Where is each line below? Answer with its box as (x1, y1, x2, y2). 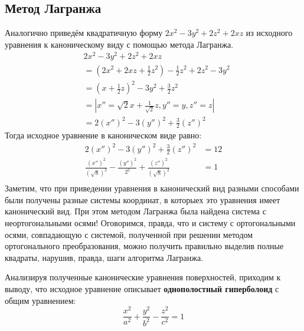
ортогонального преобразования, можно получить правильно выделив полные (5, 240, 284, 252)
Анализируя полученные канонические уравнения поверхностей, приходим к (5, 271, 281, 283)
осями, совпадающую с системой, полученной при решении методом (5, 228, 253, 240)
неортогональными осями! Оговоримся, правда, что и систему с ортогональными (5, 217, 296, 229)
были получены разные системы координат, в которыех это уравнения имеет (5, 193, 280, 206)
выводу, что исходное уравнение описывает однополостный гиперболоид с (5, 282, 279, 294)
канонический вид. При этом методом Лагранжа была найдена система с (5, 205, 266, 217)
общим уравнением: (5, 294, 76, 306)
